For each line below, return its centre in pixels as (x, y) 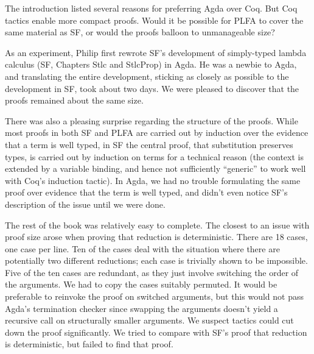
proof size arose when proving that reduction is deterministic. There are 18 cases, (156, 237)
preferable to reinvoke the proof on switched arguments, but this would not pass (154, 296)
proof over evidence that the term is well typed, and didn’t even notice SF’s (146, 192)
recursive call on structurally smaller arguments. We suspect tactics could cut (149, 320)
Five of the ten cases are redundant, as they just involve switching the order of (152, 272)
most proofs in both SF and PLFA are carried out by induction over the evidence (157, 133)
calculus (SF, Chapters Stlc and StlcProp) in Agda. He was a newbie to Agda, (151, 64)
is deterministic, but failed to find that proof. (89, 344)
